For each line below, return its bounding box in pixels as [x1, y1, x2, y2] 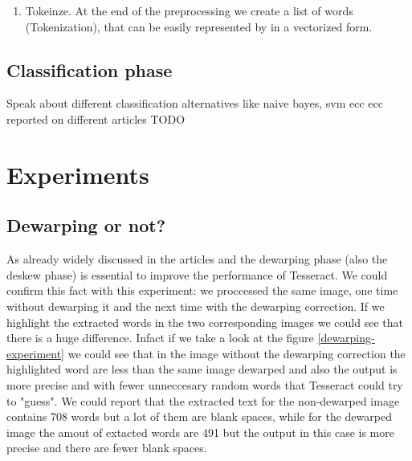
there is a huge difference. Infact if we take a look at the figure [6, 329, 314, 346]
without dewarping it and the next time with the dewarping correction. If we [6, 297, 385, 314]
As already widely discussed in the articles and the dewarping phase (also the [6, 251, 388, 267]
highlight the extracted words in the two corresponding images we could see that [6, 313, 403, 330]
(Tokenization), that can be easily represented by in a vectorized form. [25, 18, 373, 35]
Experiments [6, 157, 149, 190]
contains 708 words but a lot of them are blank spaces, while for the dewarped [6, 408, 392, 425]
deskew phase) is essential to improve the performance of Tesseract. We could [6, 266, 388, 283]
